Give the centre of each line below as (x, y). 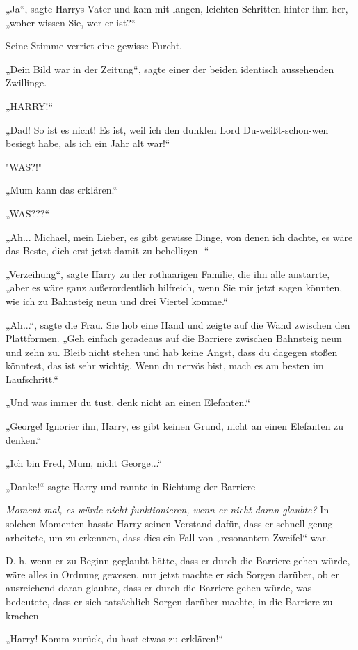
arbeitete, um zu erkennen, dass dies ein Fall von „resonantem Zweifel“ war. (167, 537)
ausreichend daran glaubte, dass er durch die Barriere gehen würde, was (159, 588)
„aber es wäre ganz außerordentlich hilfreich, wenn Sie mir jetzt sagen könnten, (174, 287)
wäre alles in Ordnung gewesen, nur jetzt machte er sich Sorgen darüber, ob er (173, 574)
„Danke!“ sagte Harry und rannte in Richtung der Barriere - (134, 486)
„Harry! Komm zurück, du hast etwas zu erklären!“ (114, 639)
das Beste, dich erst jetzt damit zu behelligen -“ (107, 250)
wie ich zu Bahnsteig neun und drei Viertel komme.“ (117, 301)
